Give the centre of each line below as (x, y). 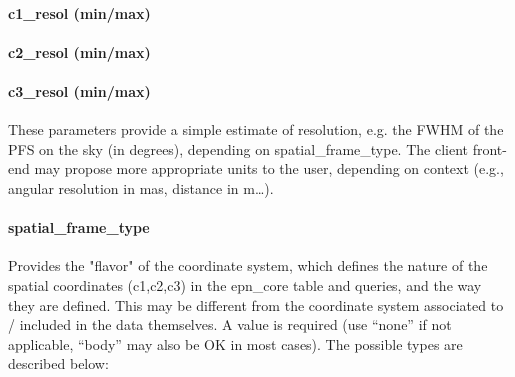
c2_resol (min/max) (79, 51)
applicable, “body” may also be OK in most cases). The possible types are (235, 343)
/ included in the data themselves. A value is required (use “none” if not (230, 324)
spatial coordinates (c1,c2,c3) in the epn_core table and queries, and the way (245, 284)
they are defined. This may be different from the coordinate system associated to (256, 304)
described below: (58, 363)
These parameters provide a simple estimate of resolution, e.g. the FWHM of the (256, 129)
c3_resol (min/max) (79, 90)
